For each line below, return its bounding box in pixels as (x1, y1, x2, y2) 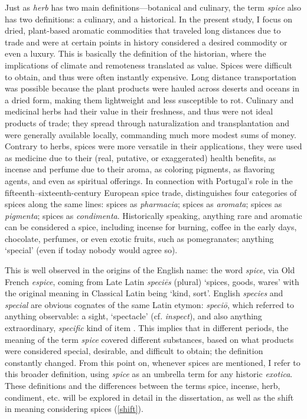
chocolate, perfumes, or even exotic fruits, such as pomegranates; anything (5, 232, 274, 244)
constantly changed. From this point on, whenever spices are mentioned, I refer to (5, 356, 301, 368)
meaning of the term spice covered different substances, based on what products (5, 333, 294, 345)
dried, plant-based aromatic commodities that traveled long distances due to (5, 24, 281, 37)
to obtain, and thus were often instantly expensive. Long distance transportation (5, 70, 296, 83)
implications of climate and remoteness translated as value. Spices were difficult (5, 58, 293, 71)
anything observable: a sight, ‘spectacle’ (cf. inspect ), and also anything (5, 310, 262, 322)
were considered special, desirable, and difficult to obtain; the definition (5, 345, 263, 357)
